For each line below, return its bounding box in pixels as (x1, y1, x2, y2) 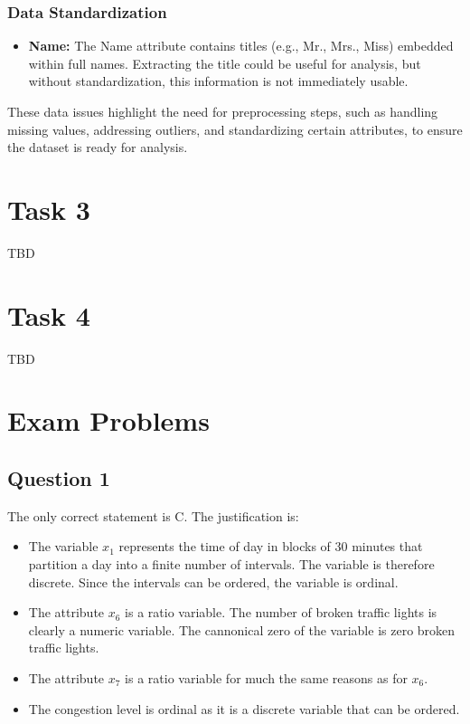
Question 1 (7, 463, 110, 491)
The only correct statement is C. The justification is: (7, 506, 299, 525)
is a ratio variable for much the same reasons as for (125, 668, 408, 687)
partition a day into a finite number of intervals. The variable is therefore (28, 554, 435, 573)
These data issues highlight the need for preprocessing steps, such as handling (7, 102, 438, 120)
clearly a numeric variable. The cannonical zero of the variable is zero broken (28, 620, 456, 639)
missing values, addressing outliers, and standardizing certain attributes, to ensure (7, 119, 463, 138)
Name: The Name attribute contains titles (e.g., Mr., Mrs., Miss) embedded (28, 36, 454, 55)
